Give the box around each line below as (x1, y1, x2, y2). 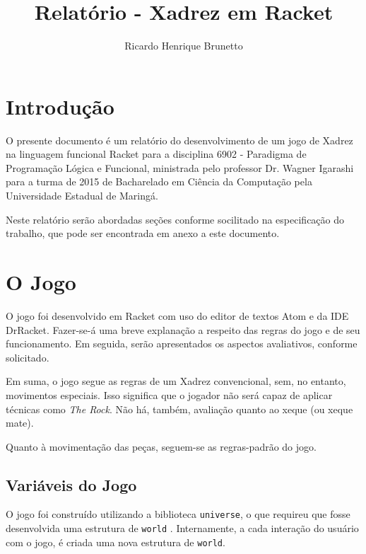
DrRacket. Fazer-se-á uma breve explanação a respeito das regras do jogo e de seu (6, 322, 360, 337)
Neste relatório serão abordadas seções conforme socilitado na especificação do (6, 212, 345, 226)
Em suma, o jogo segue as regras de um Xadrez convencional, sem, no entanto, (6, 374, 346, 388)
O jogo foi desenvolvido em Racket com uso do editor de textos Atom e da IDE (6, 308, 349, 323)
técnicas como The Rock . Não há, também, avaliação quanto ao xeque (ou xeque (6, 401, 353, 416)
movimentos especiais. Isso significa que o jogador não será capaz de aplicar (6, 387, 333, 402)
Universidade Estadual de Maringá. (6, 188, 158, 203)
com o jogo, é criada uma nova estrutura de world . (6, 534, 225, 549)
